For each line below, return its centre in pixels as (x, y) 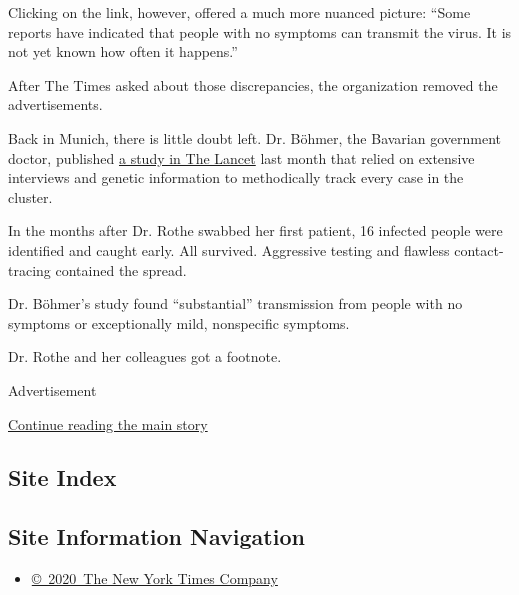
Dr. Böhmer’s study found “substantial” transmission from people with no (235, 303)
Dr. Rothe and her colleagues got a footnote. (145, 356)
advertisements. (55, 104)
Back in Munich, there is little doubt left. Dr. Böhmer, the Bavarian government (254, 137)
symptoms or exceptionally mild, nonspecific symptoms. (179, 322)
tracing (29, 269)
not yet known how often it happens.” (123, 51)
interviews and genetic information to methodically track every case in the (236, 177)
